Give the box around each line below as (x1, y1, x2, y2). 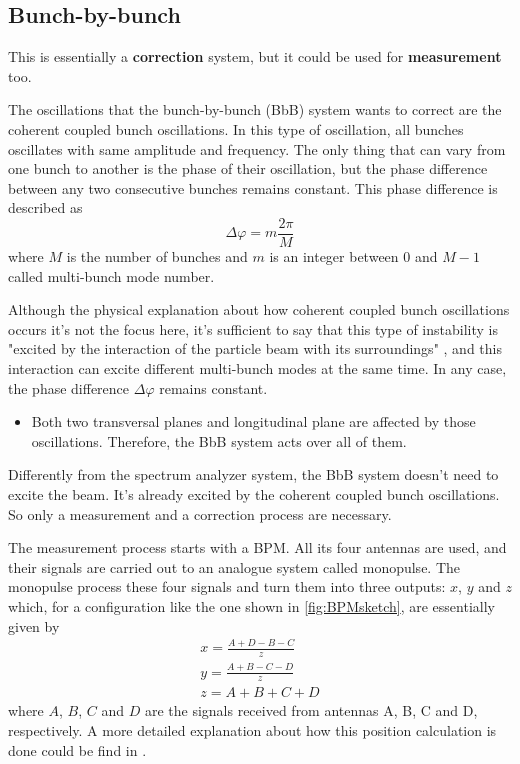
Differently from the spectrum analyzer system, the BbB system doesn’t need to (8, 464, 499, 485)
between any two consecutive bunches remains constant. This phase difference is (8, 177, 498, 198)
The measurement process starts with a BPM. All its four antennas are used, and (8, 537, 507, 558)
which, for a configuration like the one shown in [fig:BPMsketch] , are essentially (8, 595, 495, 616)
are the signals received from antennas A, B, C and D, (144, 700, 478, 721)
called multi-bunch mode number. (8, 265, 215, 286)
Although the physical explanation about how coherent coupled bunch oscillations (8, 299, 510, 320)
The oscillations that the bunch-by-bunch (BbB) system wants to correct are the (8, 99, 502, 120)
